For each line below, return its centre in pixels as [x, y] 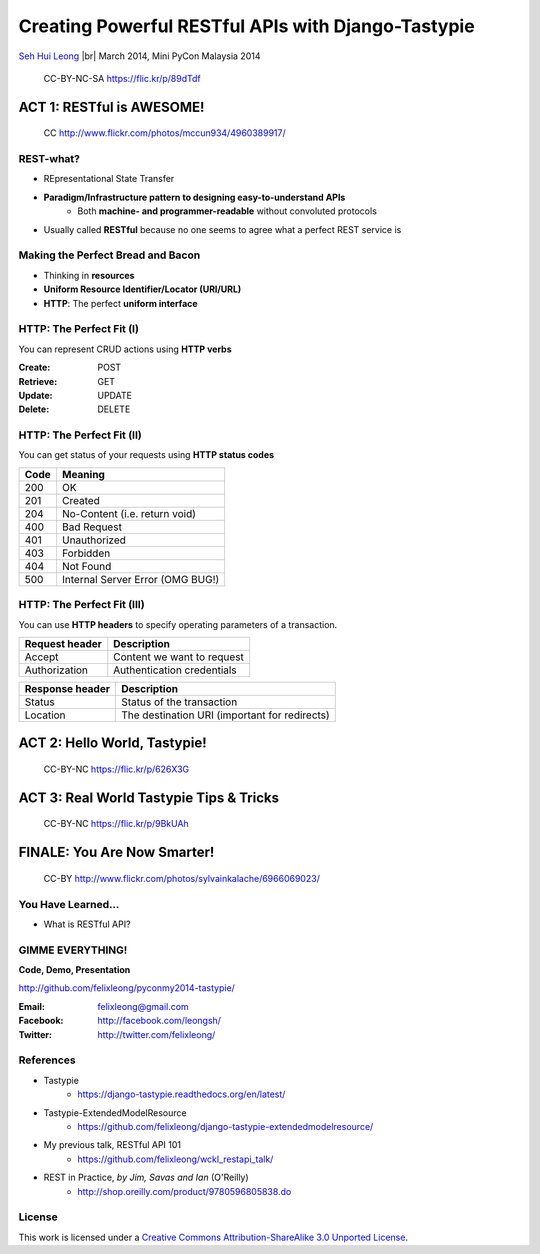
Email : [31, 1006]
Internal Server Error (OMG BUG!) [140, 579]
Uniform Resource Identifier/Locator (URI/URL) [142, 289]
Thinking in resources [89, 275]
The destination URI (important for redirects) [225, 715]
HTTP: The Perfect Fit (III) [81, 605]
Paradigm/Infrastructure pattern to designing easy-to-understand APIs [194, 197]
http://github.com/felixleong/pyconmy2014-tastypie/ [126, 988]
